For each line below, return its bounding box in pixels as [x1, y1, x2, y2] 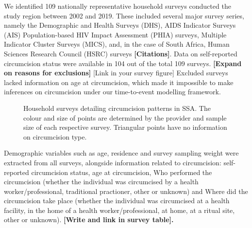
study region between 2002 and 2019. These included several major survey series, [4, 10, 244, 20]
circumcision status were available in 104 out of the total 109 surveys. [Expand [4, 58, 242, 68]
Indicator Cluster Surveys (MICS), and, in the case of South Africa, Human [4, 39, 230, 49]
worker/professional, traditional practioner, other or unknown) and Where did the [4, 186, 248, 196]
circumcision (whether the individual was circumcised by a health [4, 176, 199, 187]
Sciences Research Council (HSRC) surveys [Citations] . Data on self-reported [4, 48, 237, 58]
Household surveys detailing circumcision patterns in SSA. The [23, 103, 211, 113]
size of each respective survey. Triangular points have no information [23, 122, 227, 132]
